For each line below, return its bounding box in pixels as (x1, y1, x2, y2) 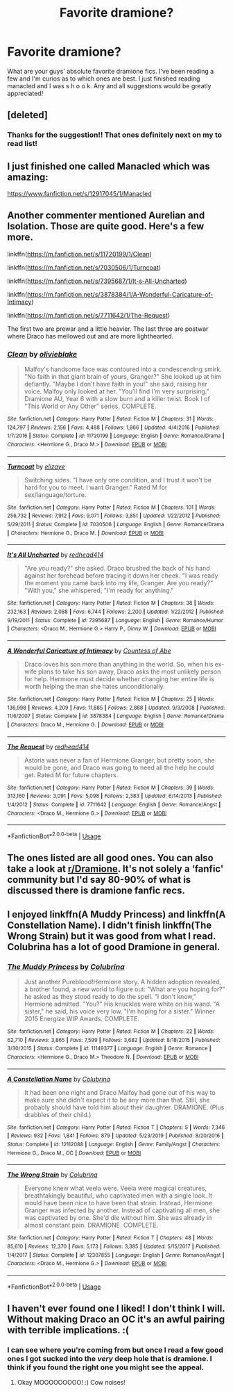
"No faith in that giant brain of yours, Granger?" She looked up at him (24, 373, 222, 381)
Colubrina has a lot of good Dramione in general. (7, 940, 221, 953)
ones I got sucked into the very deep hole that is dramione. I (7, 1353, 213, 1363)
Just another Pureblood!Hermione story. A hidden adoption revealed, (24, 978, 222, 986)
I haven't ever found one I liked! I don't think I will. (7, 1302, 225, 1314)
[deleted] (7, 109, 49, 121)
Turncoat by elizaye (7, 462, 65, 471)
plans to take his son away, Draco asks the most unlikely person (37, 667, 221, 676)
